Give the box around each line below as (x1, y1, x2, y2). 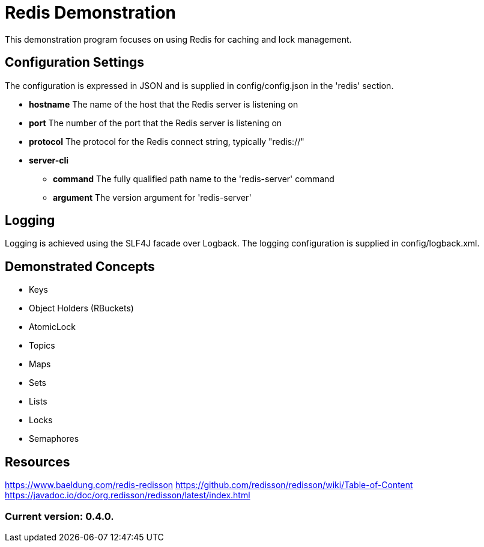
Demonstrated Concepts (5, 258, 155, 274)
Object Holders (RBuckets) (29, 303, 134, 314)
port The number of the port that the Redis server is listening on (29, 117, 282, 128)
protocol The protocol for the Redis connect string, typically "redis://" (29, 136, 304, 147)
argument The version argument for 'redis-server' (53, 192, 252, 203)
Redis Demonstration (5, 2, 176, 23)
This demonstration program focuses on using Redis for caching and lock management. (5, 34, 352, 44)
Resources (5, 454, 70, 469)
